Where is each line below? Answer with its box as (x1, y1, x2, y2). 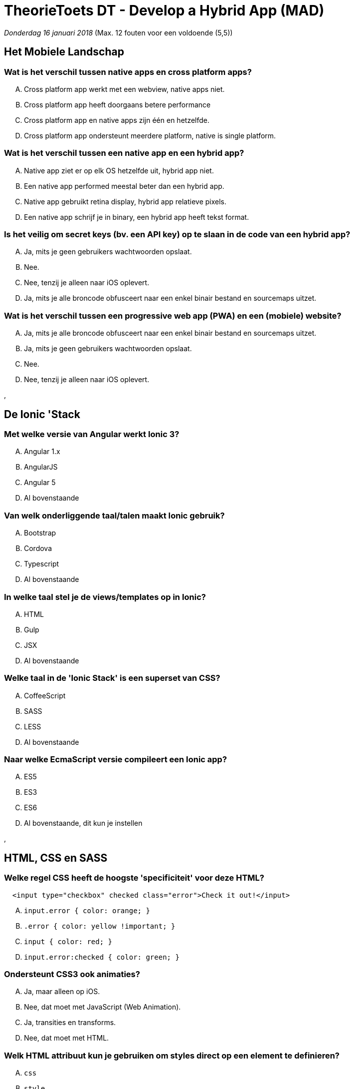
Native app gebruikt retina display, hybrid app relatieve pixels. (24, 197, 227, 206)
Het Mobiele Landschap (4, 45, 124, 58)
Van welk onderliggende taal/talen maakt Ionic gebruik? (4, 510, 225, 521)
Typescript (24, 559, 59, 568)
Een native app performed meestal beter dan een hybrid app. (24, 181, 224, 190)
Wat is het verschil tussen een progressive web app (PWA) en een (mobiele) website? (4, 310, 342, 321)
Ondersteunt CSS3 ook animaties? (4, 969, 140, 980)
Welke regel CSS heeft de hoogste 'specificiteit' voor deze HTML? (4, 873, 264, 883)
